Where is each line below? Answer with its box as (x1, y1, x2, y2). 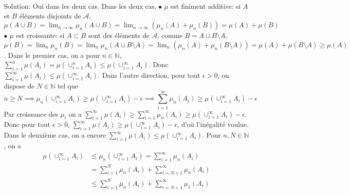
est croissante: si (16, 30, 65, 40)
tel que (57, 80, 78, 90)
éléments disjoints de (19, 10, 81, 20)
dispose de (4, 80, 35, 90)
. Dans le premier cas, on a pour (4, 50, 100, 60)
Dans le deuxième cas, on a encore (4, 130, 106, 140)
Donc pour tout (4, 119, 51, 129)
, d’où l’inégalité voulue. (177, 119, 249, 129)
